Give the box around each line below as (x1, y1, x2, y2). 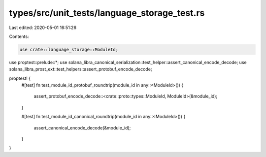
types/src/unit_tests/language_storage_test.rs (9, 7, 205, 18)
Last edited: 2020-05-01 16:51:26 (9, 25, 76, 31)
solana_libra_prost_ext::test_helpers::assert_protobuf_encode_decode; (9, 66, 152, 72)
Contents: (9, 33, 29, 39)
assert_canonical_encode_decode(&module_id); (33, 125, 131, 130)
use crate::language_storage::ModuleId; (19, 47, 118, 52)
